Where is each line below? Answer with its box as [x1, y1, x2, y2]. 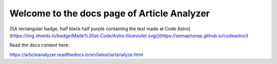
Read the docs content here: [9, 42, 70, 48]
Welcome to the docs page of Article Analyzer [9, 8, 210, 19]
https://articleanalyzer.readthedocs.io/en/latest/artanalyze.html [9, 51, 144, 57]
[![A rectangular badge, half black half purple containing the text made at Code [9, 26, 176, 32]
